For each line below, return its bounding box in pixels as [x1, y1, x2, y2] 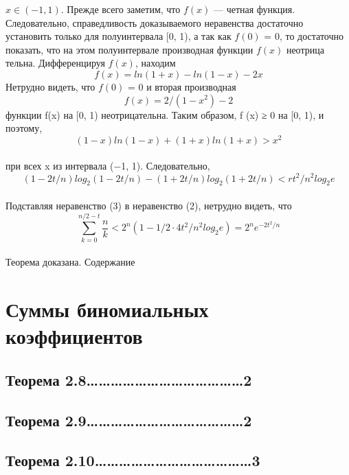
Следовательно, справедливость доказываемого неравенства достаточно [5, 15, 304, 30]
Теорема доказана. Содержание [5, 255, 135, 269]
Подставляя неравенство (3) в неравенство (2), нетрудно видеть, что [5, 198, 292, 212]
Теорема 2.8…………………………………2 [5, 369, 252, 390]
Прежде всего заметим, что [67, 2, 181, 16]
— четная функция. [213, 2, 295, 16]
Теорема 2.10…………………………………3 [5, 450, 260, 471]
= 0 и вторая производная [127, 79, 236, 93]
